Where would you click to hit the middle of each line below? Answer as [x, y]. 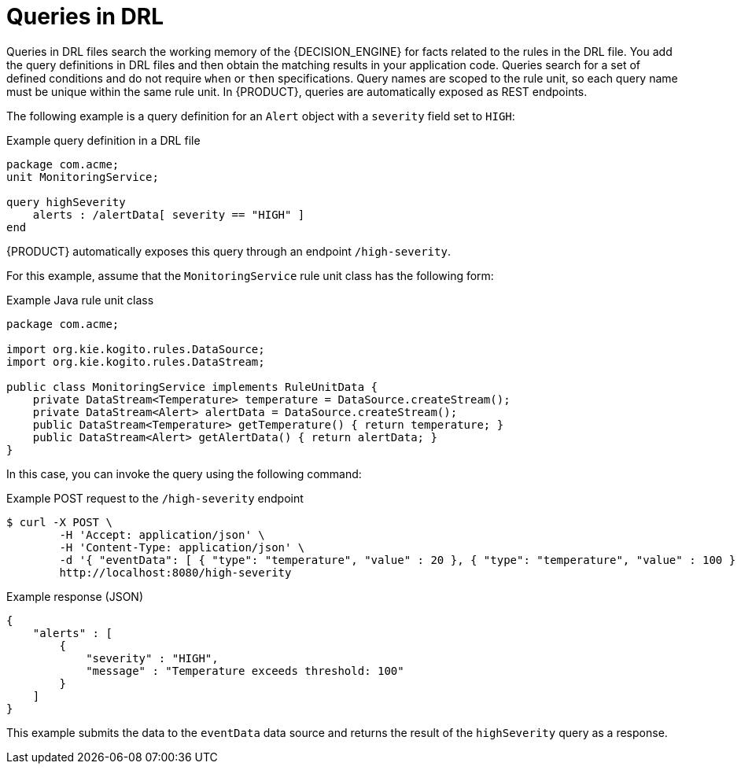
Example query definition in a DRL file [103, 140]
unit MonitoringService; [83, 177]
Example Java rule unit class [80, 300]
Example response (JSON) [75, 596]
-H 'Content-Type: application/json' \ [182, 547]
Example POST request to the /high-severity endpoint [155, 498]
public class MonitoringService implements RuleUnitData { [192, 387]
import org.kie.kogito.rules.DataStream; [136, 361]
